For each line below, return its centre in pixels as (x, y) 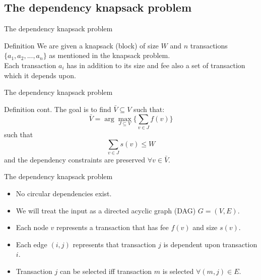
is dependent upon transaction (210, 244)
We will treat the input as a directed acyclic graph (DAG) (106, 210)
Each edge (31, 244)
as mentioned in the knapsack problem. (110, 55)
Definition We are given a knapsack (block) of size (81, 45)
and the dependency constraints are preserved (75, 159)
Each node (32, 227)
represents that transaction (114, 244)
